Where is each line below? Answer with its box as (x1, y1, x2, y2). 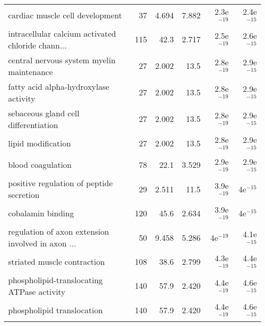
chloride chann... (8, 39, 67, 51)
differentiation (8, 118, 58, 131)
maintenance (8, 65, 53, 78)
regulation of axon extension (8, 225, 109, 238)
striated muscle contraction (8, 256, 105, 268)
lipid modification (8, 137, 71, 149)
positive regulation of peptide (8, 177, 113, 189)
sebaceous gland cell (8, 107, 79, 119)
